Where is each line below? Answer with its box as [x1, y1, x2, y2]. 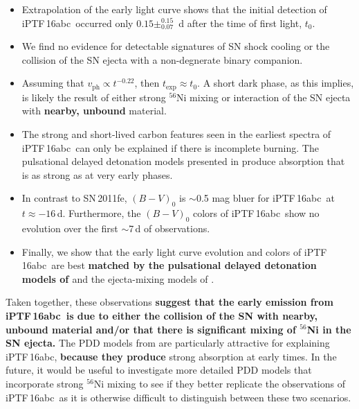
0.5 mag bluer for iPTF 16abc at [196, 191, 335, 205]
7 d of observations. [129, 220, 210, 235]
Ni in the [306, 322, 351, 336]
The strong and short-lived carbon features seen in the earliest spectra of [21, 127, 331, 141]
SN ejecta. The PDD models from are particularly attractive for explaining [6, 336, 330, 350]
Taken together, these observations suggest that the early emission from [6, 295, 333, 309]
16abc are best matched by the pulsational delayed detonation [21, 258, 317, 272]
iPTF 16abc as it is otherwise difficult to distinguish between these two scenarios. [6, 390, 351, 404]
